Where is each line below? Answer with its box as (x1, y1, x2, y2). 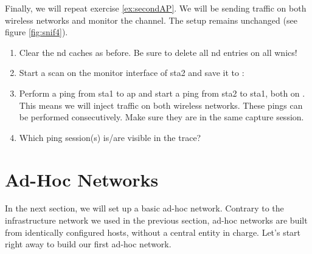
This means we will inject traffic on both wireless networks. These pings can (19, 98, 303, 111)
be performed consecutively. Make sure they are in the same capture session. (19, 111, 304, 123)
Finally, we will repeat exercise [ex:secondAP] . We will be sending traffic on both (5, 2, 307, 14)
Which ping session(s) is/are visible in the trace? (19, 131, 201, 143)
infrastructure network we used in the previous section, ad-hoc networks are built (5, 214, 308, 227)
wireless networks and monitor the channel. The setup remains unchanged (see (5, 13, 297, 26)
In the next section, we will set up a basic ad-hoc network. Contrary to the (5, 202, 284, 215)
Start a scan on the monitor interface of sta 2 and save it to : (19, 66, 244, 79)
